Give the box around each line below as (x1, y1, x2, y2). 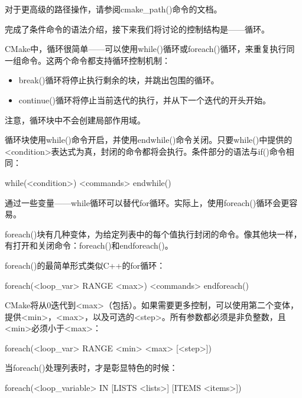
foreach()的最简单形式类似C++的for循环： (5, 259, 165, 271)
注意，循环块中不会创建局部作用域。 (5, 113, 145, 126)
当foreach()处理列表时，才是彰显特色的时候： (5, 361, 178, 374)
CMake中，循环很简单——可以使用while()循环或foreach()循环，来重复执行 (5, 43, 287, 55)
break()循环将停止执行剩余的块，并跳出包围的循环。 (18, 74, 219, 86)
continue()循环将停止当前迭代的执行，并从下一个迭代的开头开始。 (18, 93, 271, 106)
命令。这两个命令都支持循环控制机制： (21, 54, 170, 66)
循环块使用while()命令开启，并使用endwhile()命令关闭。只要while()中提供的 (5, 133, 293, 146)
